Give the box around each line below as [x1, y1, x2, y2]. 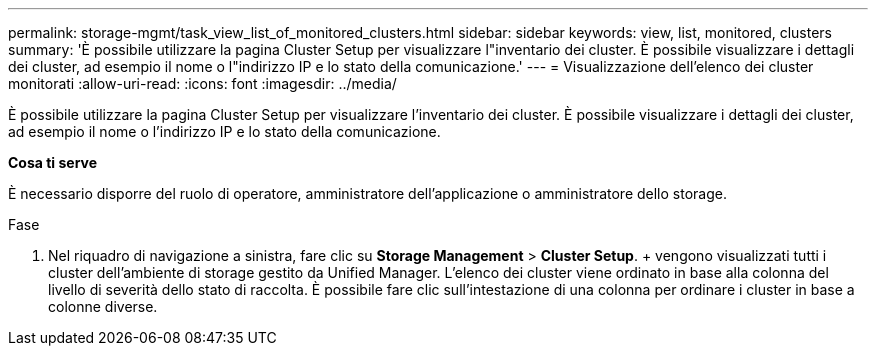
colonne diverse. [48, 298, 158, 315]
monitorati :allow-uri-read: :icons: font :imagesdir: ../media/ [8, 75, 397, 92]
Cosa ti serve [8, 154, 98, 171]
